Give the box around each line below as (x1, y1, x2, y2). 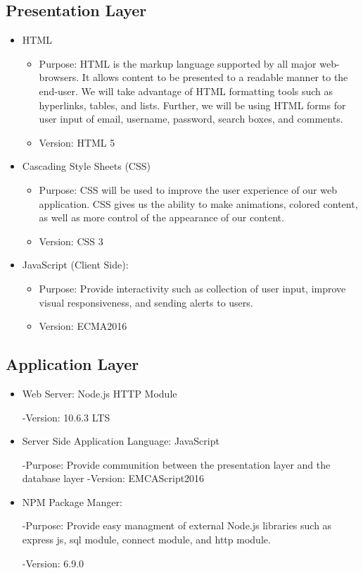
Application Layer (6, 353, 139, 375)
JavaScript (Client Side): (22, 257, 129, 272)
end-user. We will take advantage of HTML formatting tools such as (39, 83, 333, 98)
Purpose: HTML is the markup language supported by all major (39, 56, 317, 70)
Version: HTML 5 (39, 135, 115, 149)
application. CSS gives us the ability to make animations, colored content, (39, 196, 358, 211)
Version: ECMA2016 (39, 319, 127, 333)
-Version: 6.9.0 (22, 555, 84, 570)
